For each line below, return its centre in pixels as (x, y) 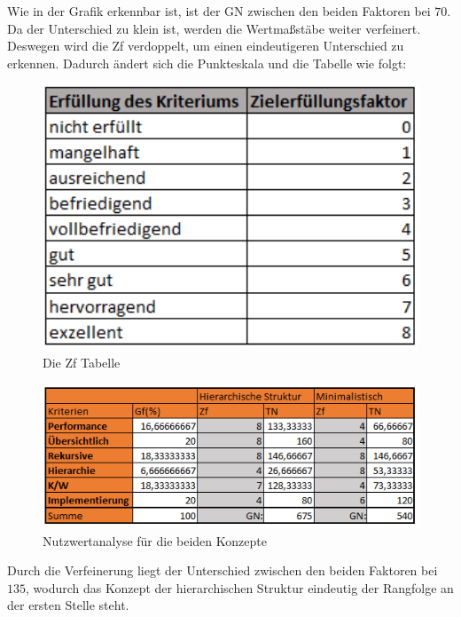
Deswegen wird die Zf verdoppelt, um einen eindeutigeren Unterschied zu (206, 46)
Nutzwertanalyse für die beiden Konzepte (155, 540)
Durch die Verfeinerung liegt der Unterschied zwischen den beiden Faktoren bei (223, 570)
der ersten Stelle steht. (68, 605)
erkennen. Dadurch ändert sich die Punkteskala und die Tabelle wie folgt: (207, 63)
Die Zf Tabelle (82, 362)
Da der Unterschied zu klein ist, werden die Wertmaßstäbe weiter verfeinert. (214, 28)
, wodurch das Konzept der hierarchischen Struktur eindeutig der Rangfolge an (240, 587)
